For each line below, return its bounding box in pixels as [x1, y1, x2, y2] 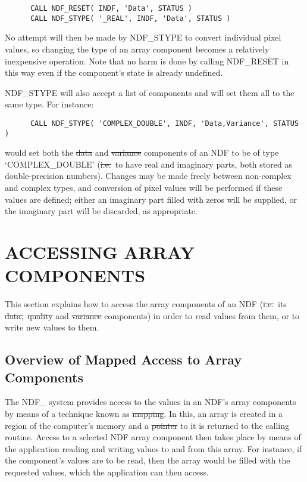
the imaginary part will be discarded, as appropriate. [5, 205, 198, 217]
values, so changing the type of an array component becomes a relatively [5, 42, 270, 55]
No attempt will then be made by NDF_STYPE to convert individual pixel [5, 31, 281, 44]
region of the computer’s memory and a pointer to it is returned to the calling [5, 419, 289, 431]
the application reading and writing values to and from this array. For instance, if [5, 442, 302, 455]
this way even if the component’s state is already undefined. [5, 66, 223, 79]
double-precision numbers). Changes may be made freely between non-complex [5, 169, 292, 182]
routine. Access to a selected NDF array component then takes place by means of [5, 431, 301, 443]
